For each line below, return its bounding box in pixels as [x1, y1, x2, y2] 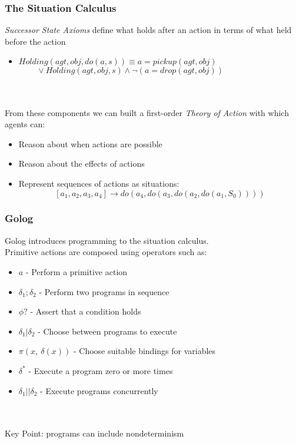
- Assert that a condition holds [30, 305, 141, 318]
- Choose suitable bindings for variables [73, 345, 216, 357]
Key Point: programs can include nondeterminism [5, 427, 184, 439]
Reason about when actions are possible [18, 137, 162, 150]
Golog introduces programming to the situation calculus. [5, 234, 209, 246]
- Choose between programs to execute [38, 325, 177, 337]
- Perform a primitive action [25, 265, 128, 277]
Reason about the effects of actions [18, 157, 145, 170]
